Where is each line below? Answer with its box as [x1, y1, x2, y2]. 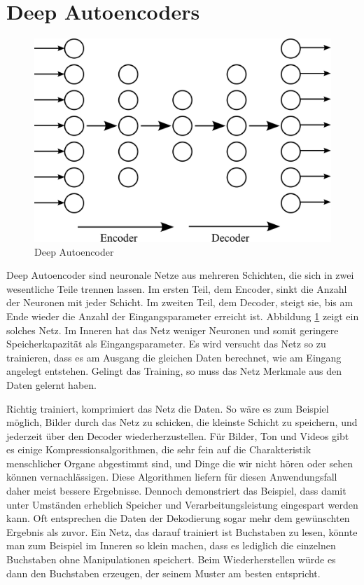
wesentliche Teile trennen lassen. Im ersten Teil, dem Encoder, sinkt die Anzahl [6, 281, 347, 296]
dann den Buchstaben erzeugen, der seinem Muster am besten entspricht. [6, 565, 321, 580]
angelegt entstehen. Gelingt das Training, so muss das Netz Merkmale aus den [6, 364, 342, 378]
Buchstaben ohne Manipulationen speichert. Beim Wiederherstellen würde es [6, 552, 336, 567]
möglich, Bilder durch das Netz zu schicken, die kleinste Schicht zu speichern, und [6, 415, 358, 429]
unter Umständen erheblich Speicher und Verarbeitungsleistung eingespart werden [6, 497, 358, 511]
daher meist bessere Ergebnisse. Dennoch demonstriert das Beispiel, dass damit [6, 483, 346, 498]
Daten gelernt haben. [6, 377, 97, 392]
